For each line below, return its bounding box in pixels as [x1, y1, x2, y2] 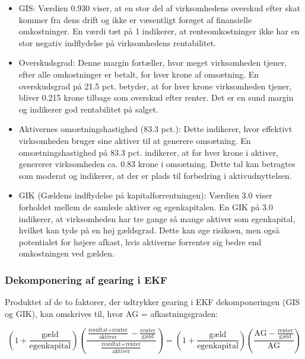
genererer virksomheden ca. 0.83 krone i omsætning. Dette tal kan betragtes [18, 158, 296, 170]
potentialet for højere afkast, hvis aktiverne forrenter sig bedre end [18, 235, 262, 248]
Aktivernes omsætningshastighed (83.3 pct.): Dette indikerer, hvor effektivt [18, 123, 293, 135]
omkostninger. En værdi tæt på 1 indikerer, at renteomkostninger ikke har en [18, 25, 300, 37]
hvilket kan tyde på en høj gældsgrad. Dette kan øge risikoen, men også [18, 224, 279, 236]
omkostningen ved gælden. [18, 247, 115, 259]
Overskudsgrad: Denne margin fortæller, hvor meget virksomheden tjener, [18, 56, 287, 69]
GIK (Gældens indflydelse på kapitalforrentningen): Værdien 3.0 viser [18, 189, 272, 201]
